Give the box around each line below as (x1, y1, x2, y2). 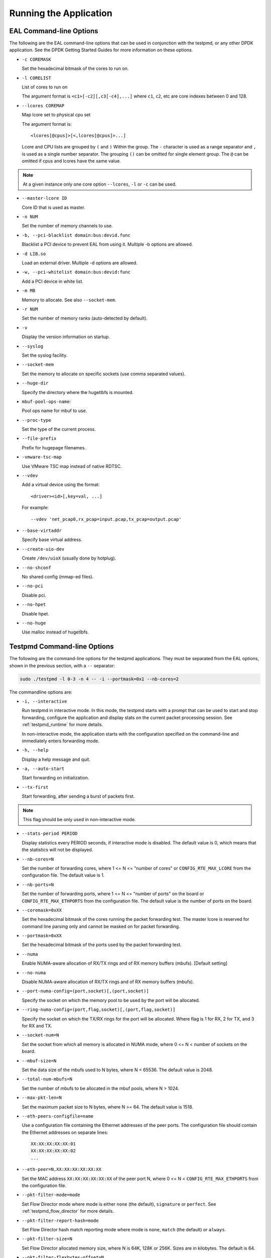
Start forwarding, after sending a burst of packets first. (22, 793, 135, 800)
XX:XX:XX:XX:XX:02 (31, 1148, 76, 1154)
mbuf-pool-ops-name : (22, 398, 71, 405)
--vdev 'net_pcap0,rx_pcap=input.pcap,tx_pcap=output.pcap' (31, 516, 182, 522)
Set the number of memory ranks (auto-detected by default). (22, 315, 148, 322)
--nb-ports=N (22, 882, 54, 888)
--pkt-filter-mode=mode (22, 1192, 80, 1198)
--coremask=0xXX (22, 907, 62, 913)
